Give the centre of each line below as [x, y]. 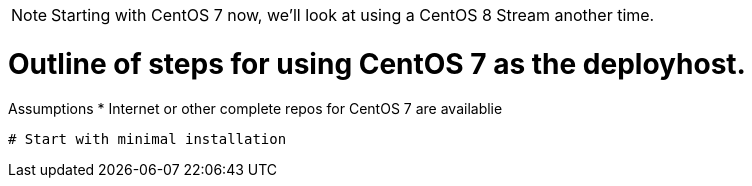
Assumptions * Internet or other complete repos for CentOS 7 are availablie [255, 108]
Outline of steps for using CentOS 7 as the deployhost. [377, 63]
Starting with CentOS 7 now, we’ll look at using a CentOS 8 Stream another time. [353, 15]
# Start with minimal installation [147, 138]
